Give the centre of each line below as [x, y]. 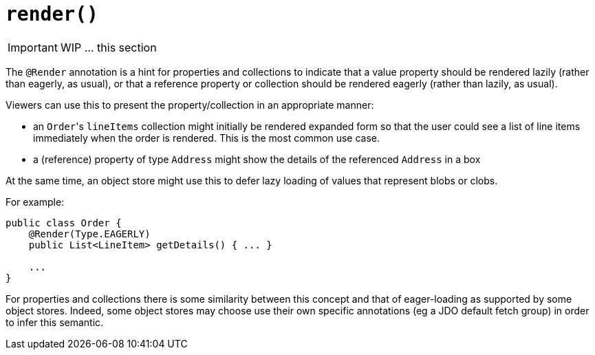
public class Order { [64, 223]
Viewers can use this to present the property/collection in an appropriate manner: [190, 105]
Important [33, 47]
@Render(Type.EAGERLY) [89, 234]
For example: [35, 202]
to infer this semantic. [55, 322]
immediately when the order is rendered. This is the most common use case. [207, 138]
